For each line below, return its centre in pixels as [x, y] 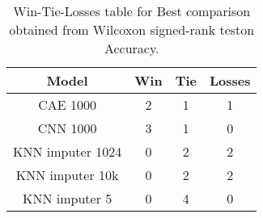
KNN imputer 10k [67, 175]
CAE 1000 [68, 105]
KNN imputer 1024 [68, 151]
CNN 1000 [67, 128]
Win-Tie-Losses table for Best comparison [132, 11]
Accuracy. [131, 48]
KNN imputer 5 [68, 198]
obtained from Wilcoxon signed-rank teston [132, 29]
